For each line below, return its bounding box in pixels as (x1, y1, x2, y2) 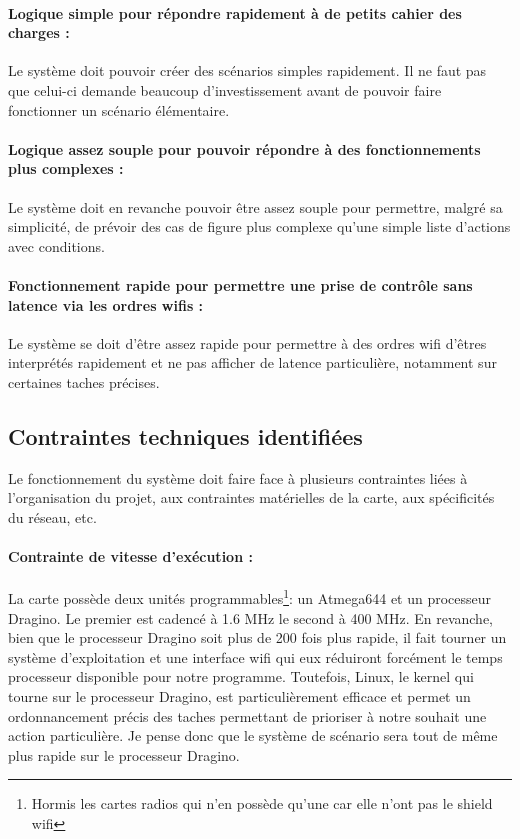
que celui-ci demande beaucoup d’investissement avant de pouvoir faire (8, 79, 442, 100)
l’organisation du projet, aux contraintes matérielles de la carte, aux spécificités (8, 487, 495, 508)
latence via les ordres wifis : (8, 294, 204, 315)
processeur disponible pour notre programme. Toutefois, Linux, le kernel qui (8, 666, 474, 687)
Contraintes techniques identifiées (8, 420, 363, 451)
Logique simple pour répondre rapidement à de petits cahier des (8, 2, 462, 23)
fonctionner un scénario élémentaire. (8, 99, 230, 120)
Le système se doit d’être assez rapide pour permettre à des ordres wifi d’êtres (8, 332, 487, 353)
